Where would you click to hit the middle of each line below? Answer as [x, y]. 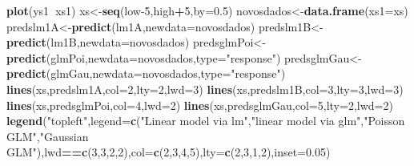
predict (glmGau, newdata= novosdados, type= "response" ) [146, 73]
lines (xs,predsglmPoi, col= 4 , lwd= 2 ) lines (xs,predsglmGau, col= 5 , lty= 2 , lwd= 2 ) [200, 105]
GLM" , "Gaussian [48, 136]
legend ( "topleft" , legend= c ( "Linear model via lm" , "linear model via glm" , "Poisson [206, 121]
